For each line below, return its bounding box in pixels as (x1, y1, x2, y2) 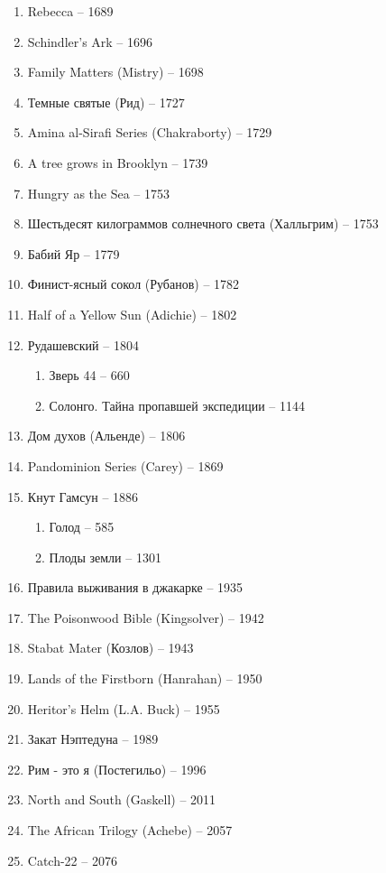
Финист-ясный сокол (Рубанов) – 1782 (27, 274, 240, 293)
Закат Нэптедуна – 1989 (27, 729, 159, 748)
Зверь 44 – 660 (49, 366, 130, 385)
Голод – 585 (49, 517, 115, 536)
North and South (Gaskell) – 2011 (27, 790, 216, 809)
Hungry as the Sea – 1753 (27, 183, 170, 202)
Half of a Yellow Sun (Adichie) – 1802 (27, 304, 237, 323)
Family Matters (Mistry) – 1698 (27, 62, 204, 81)
